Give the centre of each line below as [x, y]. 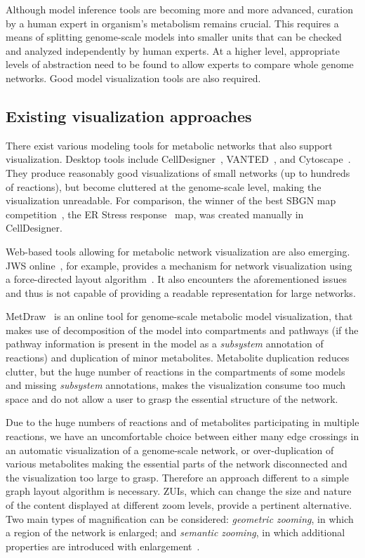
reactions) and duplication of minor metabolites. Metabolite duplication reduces [178, 358]
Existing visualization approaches [129, 115]
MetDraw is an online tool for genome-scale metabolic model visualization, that [179, 316]
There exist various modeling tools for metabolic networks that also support [169, 145]
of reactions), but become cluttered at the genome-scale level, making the [164, 186]
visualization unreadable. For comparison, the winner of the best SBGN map [171, 200]
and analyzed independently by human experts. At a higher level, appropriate [173, 50]
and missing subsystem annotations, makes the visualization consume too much [176, 385]
